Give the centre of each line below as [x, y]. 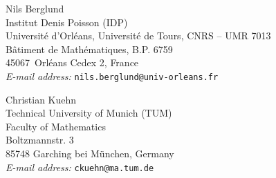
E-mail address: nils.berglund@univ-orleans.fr [112, 76]
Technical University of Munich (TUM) [89, 113]
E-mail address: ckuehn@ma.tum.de [80, 167]
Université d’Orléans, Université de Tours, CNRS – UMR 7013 [138, 36]
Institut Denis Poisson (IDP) [67, 22]
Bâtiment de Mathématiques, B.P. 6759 [89, 49]
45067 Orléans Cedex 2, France [72, 62]
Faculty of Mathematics [56, 126]
